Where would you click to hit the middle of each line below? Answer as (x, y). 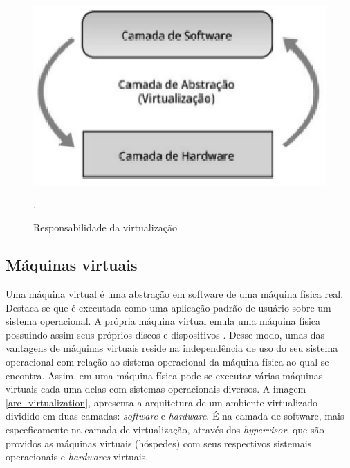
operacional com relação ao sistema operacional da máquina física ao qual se (167, 361)
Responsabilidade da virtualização (105, 227)
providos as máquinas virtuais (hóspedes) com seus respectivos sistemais (159, 443)
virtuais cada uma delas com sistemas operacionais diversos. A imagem (156, 389)
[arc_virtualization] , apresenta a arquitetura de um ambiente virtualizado (162, 402)
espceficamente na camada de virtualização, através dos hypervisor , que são (165, 429)
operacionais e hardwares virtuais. (77, 457)
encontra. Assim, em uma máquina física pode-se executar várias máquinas (164, 375)
